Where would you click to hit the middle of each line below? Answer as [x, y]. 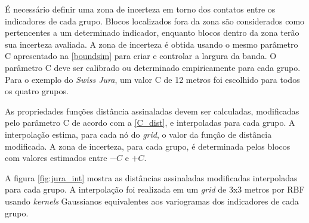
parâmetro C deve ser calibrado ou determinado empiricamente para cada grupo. [153, 67]
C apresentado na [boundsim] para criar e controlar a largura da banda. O [141, 56]
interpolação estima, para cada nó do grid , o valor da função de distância [138, 134]
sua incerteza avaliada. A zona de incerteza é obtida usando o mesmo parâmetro [152, 44]
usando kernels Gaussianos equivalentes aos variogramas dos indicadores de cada [152, 201]
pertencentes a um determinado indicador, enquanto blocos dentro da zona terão [152, 32]
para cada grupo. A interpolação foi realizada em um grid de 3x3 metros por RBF [155, 189]
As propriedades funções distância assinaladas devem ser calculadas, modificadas [152, 111]
